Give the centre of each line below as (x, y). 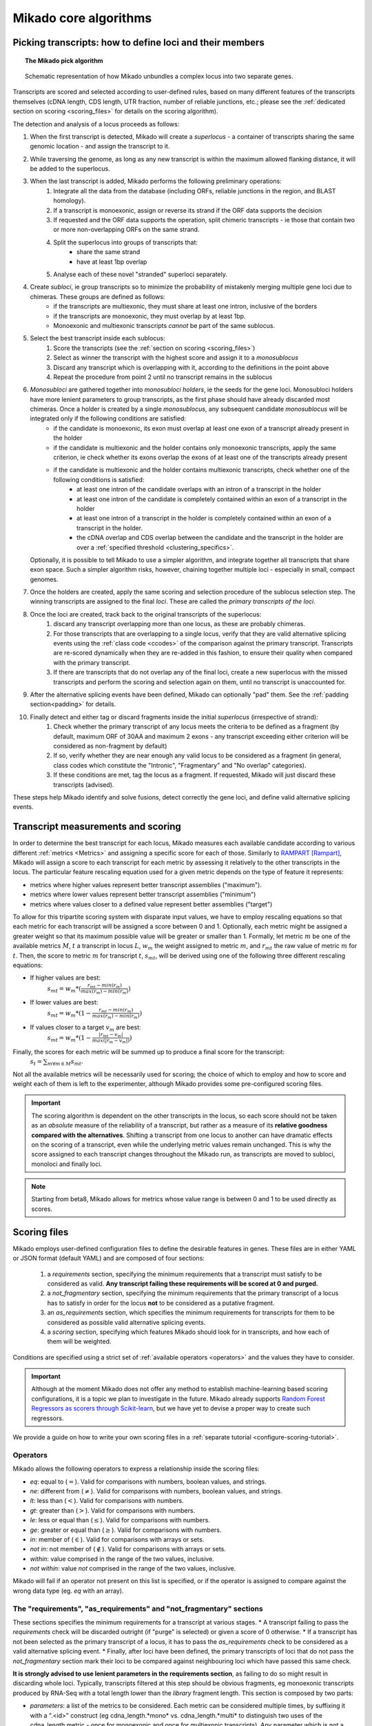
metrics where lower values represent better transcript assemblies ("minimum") (143, 895)
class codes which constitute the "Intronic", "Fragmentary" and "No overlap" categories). (180, 765)
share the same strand (108, 252)
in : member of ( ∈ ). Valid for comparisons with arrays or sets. (117, 1539)
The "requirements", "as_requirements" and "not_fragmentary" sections (138, 1609)
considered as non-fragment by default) (110, 746)
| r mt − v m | (111, 1035)
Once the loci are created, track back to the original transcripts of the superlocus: (146, 614)
